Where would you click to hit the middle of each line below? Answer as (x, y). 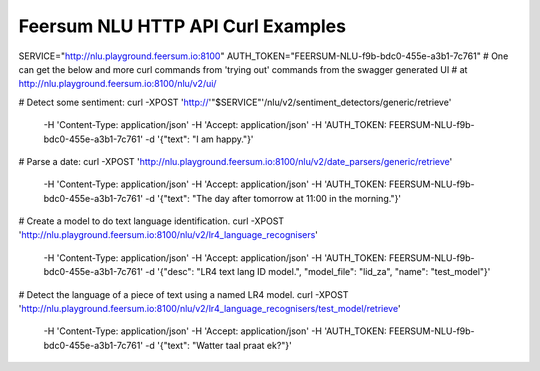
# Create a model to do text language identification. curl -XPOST (151, 221)
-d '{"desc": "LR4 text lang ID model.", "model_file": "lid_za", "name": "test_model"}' (318, 272)
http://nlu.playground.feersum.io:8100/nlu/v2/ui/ (117, 84)
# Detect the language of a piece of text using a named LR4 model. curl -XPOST (183, 294)
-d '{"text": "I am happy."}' (199, 139)
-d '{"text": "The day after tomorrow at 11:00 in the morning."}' (273, 198)
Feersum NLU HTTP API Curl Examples (182, 26)
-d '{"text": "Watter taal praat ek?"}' (218, 345)
